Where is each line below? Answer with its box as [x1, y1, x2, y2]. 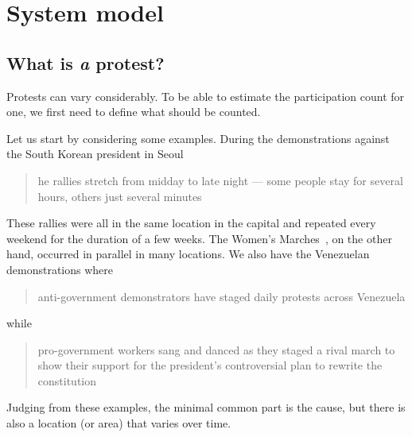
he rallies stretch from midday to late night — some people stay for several [37, 172, 403, 188]
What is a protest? [6, 50, 165, 75]
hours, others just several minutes [37, 188, 202, 204]
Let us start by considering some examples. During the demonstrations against [6, 130, 390, 146]
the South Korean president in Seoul [6, 145, 184, 162]
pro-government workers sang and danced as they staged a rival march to [37, 341, 395, 358]
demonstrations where [6, 261, 114, 277]
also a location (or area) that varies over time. [6, 415, 231, 431]
